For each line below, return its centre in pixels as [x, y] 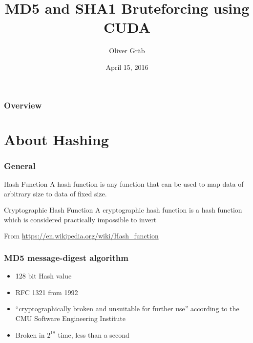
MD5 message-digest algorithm [66, 257]
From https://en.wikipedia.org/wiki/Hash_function [81, 236]
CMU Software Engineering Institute [70, 318]
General [20, 165]
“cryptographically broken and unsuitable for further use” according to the [127, 309]
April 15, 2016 [127, 67]
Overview [23, 105]
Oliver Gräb [127, 51]
